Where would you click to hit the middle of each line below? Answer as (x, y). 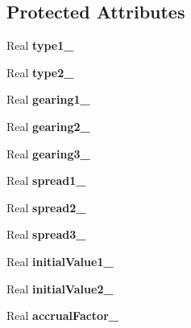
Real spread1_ (46, 180)
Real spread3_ (46, 234)
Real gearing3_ (48, 153)
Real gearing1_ (48, 99)
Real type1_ (40, 45)
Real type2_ (40, 72)
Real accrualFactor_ (62, 316)
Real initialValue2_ (60, 288)
